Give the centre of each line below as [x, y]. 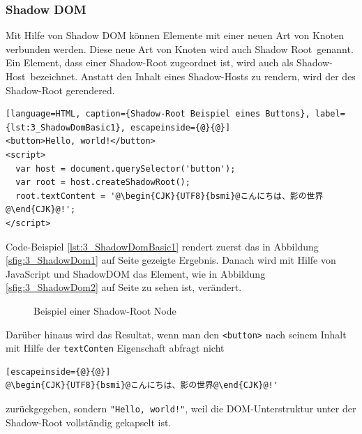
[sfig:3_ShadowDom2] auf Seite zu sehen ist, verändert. [124, 287]
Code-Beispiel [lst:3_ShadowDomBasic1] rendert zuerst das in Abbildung [162, 246]
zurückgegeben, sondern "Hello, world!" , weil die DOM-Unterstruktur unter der [181, 408]
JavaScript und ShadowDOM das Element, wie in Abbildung [136, 273]
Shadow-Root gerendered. [60, 90]
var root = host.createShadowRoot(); [103, 182]
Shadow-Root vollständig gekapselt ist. [89, 422]
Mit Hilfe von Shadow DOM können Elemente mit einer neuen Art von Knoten [175, 35]
